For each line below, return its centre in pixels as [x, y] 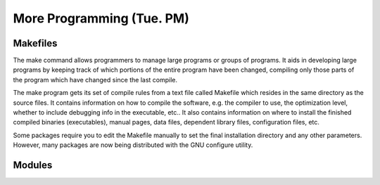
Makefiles [35, 43]
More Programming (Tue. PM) [101, 18]
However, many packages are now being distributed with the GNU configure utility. [133, 145]
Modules [33, 165]
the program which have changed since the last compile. [95, 79]
